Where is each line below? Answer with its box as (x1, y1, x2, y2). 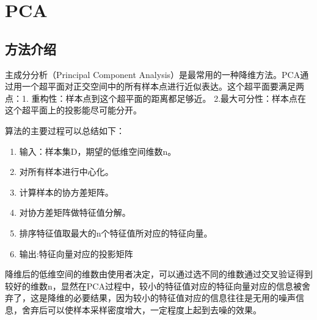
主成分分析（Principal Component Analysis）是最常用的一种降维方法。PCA (5, 68, 301, 80)
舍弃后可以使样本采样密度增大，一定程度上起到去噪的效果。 (21, 303, 261, 316)
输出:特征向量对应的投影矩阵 (19, 247, 133, 260)
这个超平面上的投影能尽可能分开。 (5, 104, 142, 116)
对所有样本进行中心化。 (19, 165, 114, 178)
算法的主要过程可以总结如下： (5, 124, 125, 137)
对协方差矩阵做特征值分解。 (19, 206, 131, 219)
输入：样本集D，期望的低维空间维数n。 (19, 144, 177, 157)
